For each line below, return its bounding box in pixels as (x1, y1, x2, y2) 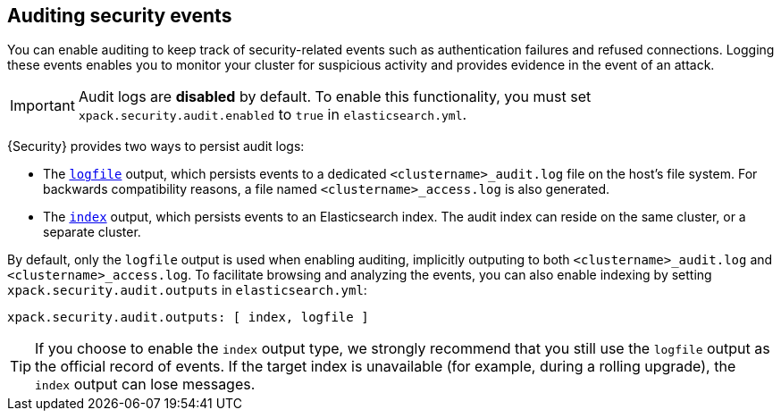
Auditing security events (7, 4, 232, 27)
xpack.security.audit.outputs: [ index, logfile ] (7, 310, 369, 325)
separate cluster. (43, 224, 141, 240)
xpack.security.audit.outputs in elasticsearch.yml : (7, 282, 367, 298)
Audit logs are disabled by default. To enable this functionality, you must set (78, 88, 592, 106)
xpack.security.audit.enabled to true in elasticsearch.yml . (78, 105, 467, 124)
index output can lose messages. (35, 375, 256, 394)
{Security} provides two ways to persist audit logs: (7, 138, 305, 155)
